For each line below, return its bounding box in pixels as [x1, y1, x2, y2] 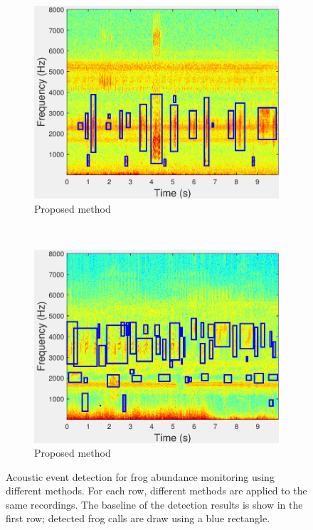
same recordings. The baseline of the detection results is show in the [6, 497, 303, 512]
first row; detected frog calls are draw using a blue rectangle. [6, 511, 270, 526]
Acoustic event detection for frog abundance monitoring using [6, 469, 275, 484]
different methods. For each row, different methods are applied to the [6, 483, 307, 498]
